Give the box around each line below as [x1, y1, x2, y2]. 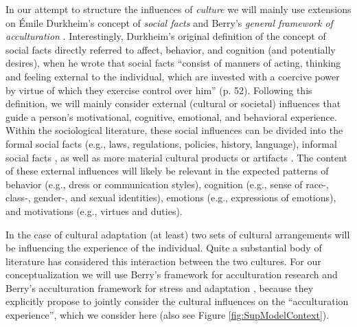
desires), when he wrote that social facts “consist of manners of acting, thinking [5, 56, 341, 70]
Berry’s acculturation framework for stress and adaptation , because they [5, 280, 314, 295]
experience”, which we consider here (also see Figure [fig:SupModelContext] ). [5, 308, 330, 322]
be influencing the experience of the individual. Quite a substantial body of [5, 240, 322, 255]
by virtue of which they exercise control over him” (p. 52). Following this [5, 82, 312, 97]
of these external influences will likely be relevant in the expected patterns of [5, 163, 329, 178]
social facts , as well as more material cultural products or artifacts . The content [5, 150, 348, 164]
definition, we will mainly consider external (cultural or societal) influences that [5, 96, 341, 111]
